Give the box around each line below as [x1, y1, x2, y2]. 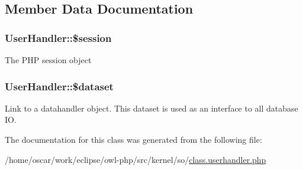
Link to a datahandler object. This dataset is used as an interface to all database [5, 102, 298, 114]
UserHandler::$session [5, 30, 112, 45]
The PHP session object [5, 54, 92, 66]
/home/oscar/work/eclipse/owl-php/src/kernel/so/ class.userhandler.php [5, 153, 266, 165]
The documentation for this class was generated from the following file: [5, 133, 262, 145]
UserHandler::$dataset [5, 79, 114, 93]
